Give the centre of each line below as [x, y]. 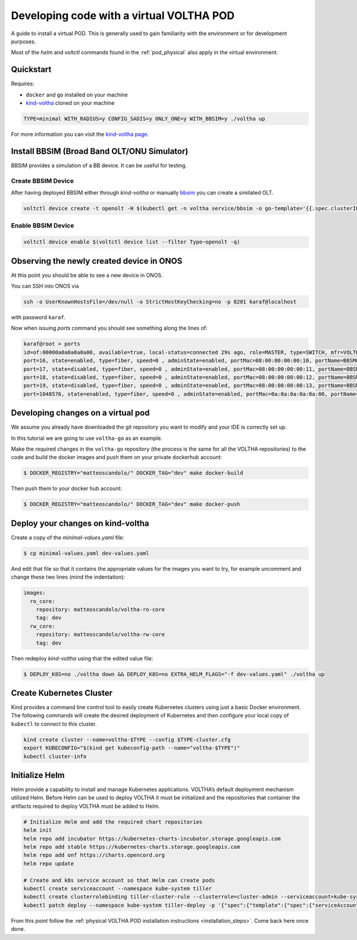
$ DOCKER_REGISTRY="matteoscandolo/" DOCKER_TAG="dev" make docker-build [133, 473]
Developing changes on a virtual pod [80, 413]
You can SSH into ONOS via [45, 286]
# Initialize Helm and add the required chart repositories [113, 822]
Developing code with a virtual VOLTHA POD [123, 15]
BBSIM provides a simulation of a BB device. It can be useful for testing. [99, 165]
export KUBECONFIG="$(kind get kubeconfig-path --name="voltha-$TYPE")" [132, 748]
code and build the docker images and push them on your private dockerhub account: [117, 457]
